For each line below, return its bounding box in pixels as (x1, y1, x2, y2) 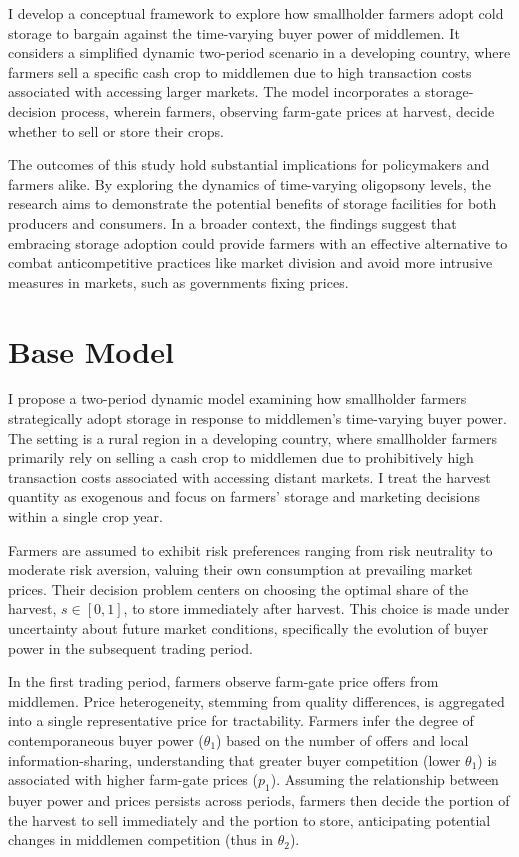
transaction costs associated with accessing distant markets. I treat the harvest (8, 466, 491, 487)
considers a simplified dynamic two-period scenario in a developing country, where (8, 42, 511, 63)
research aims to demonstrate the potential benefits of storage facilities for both (8, 193, 497, 214)
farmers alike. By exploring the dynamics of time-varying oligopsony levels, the (8, 173, 491, 194)
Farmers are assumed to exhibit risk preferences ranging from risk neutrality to (8, 539, 493, 560)
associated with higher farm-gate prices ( (8, 769, 258, 790)
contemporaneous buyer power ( (8, 729, 204, 750)
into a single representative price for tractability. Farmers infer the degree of (8, 710, 474, 731)
